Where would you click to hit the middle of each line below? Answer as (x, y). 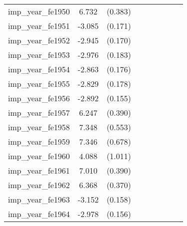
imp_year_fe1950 (39, 11)
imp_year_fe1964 (39, 214)
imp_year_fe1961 (39, 170)
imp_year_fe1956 (39, 98)
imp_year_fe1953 (39, 55)
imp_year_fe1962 (39, 185)
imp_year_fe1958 (39, 127)
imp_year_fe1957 (39, 113)
